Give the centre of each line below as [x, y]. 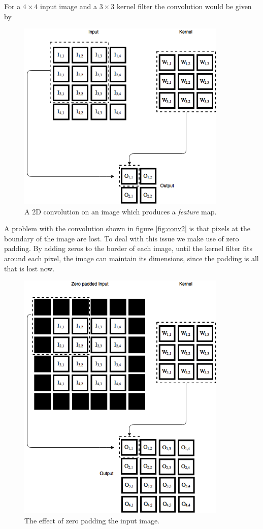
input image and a [69, 6]
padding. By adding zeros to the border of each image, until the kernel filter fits [128, 248]
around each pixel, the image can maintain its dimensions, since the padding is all [131, 258]
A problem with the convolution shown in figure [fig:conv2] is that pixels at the [127, 228]
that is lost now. [29, 268]
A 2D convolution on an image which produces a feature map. [121, 211]
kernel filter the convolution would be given [184, 6]
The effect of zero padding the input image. [92, 520]
